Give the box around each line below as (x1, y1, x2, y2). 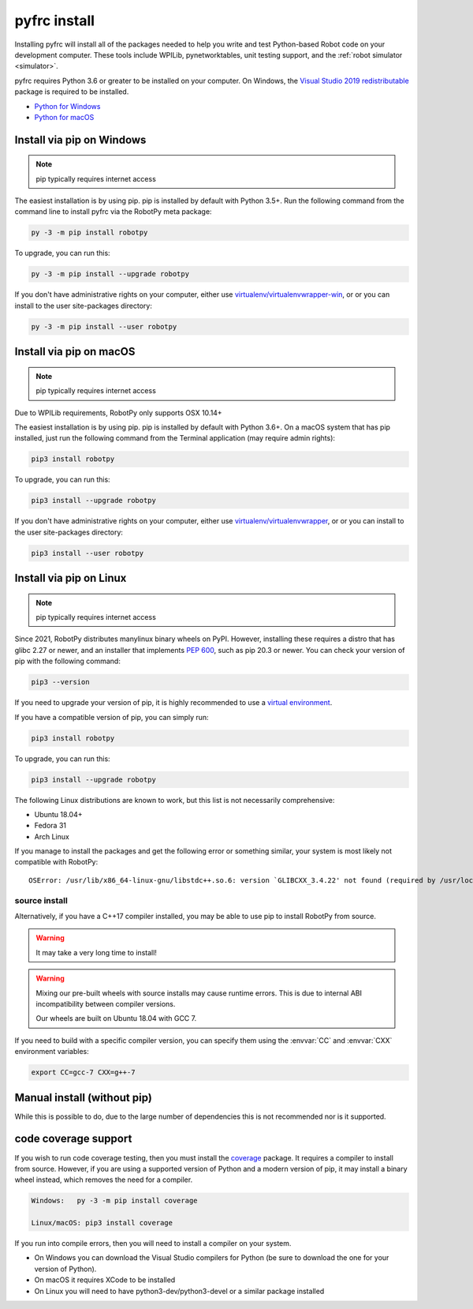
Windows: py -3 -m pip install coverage (31, 1196, 198, 1206)
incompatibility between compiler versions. (35, 999, 176, 1008)
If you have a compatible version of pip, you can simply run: (14, 712, 209, 722)
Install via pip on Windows (14, 133, 147, 146)
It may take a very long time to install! (35, 947, 158, 957)
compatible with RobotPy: (14, 857, 99, 867)
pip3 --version (31, 677, 90, 687)
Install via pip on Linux (14, 572, 127, 585)
